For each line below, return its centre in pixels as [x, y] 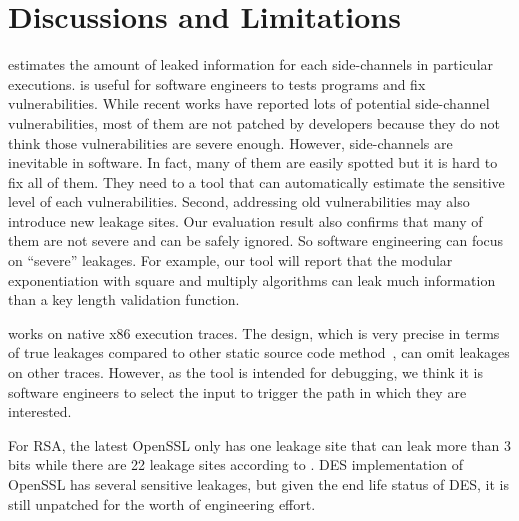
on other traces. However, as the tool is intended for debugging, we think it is [245, 372]
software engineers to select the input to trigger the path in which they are [237, 391]
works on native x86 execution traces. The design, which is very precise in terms [254, 332]
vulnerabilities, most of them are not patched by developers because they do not [254, 122]
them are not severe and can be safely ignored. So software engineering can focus [256, 240]
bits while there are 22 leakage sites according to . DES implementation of [235, 464]
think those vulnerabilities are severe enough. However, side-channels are [230, 142]
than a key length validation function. [124, 299]
